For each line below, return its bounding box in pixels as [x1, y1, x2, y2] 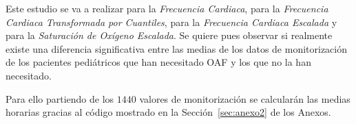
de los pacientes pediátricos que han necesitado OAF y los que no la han [6, 55, 311, 69]
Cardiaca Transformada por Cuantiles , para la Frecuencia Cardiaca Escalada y [6, 14, 337, 29]
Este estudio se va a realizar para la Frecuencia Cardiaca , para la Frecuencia [6, 1, 328, 15]
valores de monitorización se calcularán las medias [139, 91, 350, 106]
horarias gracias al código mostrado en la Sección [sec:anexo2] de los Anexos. [6, 105, 331, 119]
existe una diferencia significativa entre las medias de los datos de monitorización [6, 41, 347, 55]
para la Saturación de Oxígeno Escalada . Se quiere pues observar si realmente [6, 28, 333, 42]
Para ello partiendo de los [6, 91, 114, 106]
